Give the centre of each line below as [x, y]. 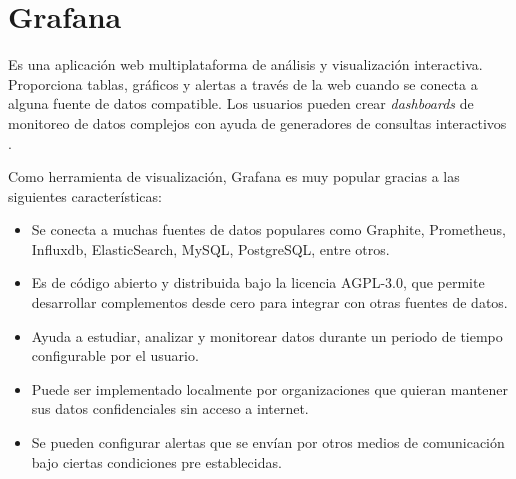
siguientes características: [85, 195]
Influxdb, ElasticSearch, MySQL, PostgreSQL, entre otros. [210, 248]
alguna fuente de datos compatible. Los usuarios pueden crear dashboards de [241, 103]
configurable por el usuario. [115, 355]
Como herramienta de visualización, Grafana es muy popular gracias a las [234, 176]
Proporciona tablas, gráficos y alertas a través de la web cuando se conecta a [243, 83]
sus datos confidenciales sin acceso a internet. [170, 408]
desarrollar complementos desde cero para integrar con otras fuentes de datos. [269, 302]
